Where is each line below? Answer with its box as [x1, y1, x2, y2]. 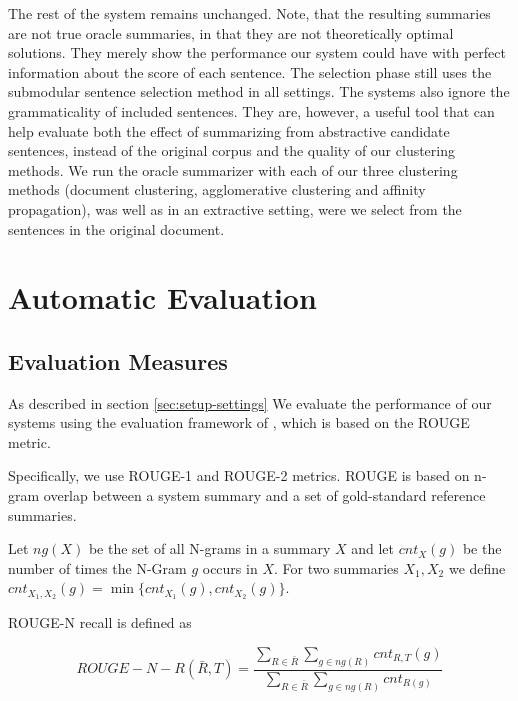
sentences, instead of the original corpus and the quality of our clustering [8, 140, 456, 161]
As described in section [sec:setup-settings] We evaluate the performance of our [8, 392, 492, 413]
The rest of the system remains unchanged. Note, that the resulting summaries [8, 3, 491, 23]
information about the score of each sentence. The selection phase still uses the [8, 61, 492, 82]
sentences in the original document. [8, 218, 225, 239]
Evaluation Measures [8, 345, 228, 376]
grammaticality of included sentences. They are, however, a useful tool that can [8, 100, 495, 121]
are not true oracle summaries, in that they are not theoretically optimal [8, 22, 454, 43]
